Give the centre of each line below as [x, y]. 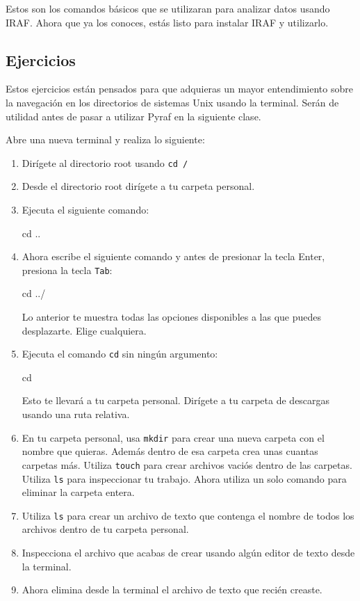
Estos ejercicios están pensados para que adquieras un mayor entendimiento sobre [179, 89]
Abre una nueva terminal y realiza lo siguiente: [105, 139]
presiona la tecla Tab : [67, 270]
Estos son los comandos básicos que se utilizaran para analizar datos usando [168, 8]
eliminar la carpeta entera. [78, 492]
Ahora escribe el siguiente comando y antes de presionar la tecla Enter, [173, 256]
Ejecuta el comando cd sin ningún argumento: [120, 354]
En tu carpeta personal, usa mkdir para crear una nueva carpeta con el [173, 437]
